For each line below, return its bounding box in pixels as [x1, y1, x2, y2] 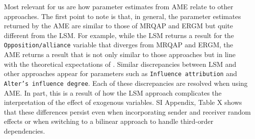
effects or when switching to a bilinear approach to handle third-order [4, 116, 214, 126]
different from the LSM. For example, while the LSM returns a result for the [4, 30, 234, 40]
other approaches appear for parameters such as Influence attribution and [4, 68, 237, 79]
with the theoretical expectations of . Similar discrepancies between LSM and [4, 59, 236, 69]
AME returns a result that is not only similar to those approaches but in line [4, 49, 236, 60]
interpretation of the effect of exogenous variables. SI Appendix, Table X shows [4, 97, 242, 107]
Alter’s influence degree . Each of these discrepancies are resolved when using [4, 78, 248, 88]
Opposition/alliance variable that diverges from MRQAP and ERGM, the [4, 40, 233, 50]
